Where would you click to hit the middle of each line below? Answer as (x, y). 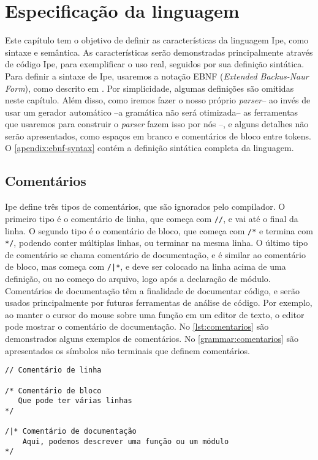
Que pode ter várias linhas (75, 401)
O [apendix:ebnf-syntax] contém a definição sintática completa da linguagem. (150, 148)
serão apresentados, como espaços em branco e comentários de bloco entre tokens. (158, 135)
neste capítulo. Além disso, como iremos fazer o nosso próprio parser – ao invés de (158, 100)
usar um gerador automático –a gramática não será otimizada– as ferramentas (152, 112)
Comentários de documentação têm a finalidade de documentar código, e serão (152, 290)
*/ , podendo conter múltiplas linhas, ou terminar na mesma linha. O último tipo (157, 243)
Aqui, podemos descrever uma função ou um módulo (126, 441)
